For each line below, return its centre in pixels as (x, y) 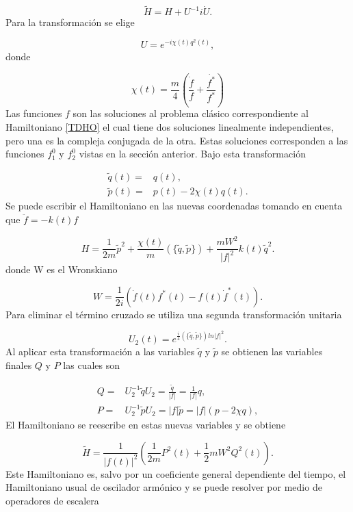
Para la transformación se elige (70, 22)
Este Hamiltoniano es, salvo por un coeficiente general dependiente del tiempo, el (176, 473)
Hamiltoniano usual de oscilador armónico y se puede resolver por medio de (164, 487)
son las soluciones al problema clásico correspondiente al (191, 113)
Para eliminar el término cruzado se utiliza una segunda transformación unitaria (174, 314)
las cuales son (91, 364)
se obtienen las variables (272, 351)
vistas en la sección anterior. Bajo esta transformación (192, 154)
